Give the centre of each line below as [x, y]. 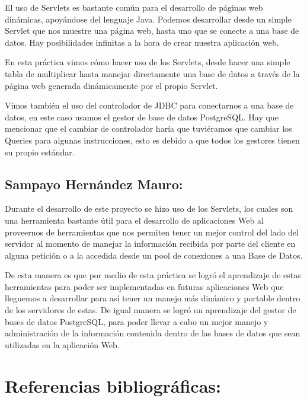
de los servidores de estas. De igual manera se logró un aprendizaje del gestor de [151, 310]
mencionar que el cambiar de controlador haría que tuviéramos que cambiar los [148, 128]
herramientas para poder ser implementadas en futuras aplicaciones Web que [144, 286]
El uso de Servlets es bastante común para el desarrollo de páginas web [134, 7]
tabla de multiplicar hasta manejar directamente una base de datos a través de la [152, 73]
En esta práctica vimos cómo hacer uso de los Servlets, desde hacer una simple [148, 62]
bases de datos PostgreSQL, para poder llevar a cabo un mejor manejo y [137, 321]
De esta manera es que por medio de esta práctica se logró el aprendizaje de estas [153, 275]
